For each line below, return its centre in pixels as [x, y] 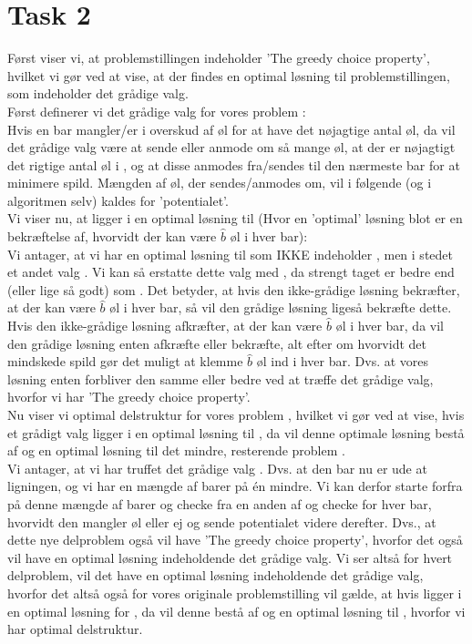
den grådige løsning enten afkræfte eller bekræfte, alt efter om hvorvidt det [217, 343]
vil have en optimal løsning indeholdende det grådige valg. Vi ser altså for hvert [230, 557]
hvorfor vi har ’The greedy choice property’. [129, 397]
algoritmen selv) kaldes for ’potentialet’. [118, 200]
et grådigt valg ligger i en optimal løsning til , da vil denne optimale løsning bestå [236, 432]
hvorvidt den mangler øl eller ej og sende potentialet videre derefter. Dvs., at [222, 521]
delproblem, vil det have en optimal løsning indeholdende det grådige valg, [215, 575]
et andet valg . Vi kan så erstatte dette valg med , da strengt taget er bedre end [231, 272]
